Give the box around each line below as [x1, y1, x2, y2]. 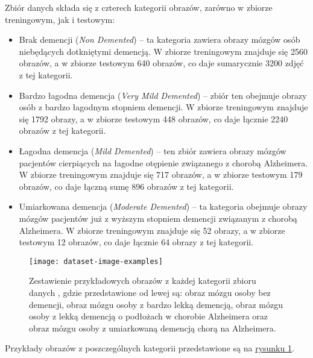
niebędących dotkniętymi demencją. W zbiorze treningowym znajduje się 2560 [19, 45, 308, 57]
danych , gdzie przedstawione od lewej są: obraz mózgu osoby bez [29, 286, 271, 298]
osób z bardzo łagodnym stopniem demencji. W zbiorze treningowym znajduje [19, 101, 308, 113]
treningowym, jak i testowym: [5, 13, 115, 25]
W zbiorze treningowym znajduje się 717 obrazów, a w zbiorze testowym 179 [19, 168, 303, 181]
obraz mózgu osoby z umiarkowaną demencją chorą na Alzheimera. [29, 321, 276, 334]
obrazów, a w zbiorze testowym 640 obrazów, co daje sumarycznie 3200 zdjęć [19, 57, 304, 69]
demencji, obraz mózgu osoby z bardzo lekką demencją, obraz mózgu [29, 298, 283, 310]
